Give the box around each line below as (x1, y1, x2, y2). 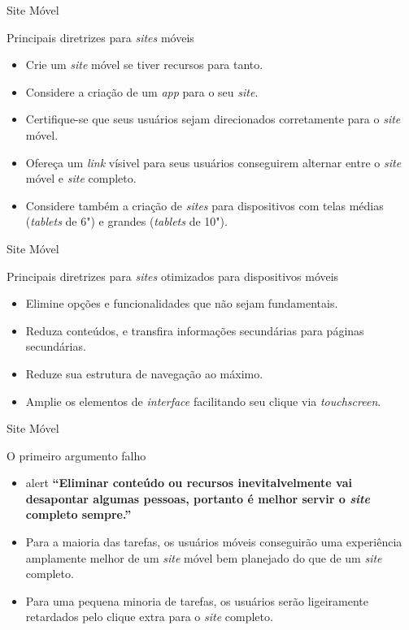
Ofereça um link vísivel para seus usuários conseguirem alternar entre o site (25, 153, 402, 170)
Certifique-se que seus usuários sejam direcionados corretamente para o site (25, 110, 401, 127)
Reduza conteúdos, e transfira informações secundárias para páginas (25, 321, 364, 339)
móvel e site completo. (25, 170, 137, 187)
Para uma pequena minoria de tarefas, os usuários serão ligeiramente (25, 592, 368, 609)
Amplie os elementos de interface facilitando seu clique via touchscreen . (25, 392, 381, 409)
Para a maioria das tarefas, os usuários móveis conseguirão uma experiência (25, 533, 402, 550)
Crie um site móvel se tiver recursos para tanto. (25, 56, 263, 73)
